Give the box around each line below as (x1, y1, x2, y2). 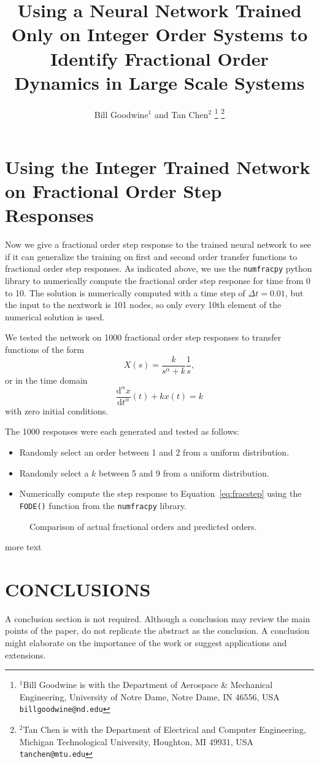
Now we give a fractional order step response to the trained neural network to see (5, 238, 312, 251)
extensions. (5, 648, 46, 661)
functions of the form (5, 343, 84, 356)
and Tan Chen (154, 108, 209, 121)
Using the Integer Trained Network (5, 154, 310, 179)
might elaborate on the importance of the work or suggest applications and (5, 636, 287, 649)
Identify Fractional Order (50, 45, 269, 71)
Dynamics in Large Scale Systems (14, 69, 305, 95)
